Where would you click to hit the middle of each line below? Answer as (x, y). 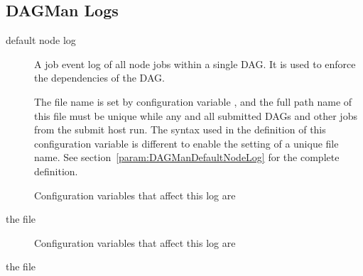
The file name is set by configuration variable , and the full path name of (193, 101)
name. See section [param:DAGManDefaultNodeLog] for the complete (187, 157)
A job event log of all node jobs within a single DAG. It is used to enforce (195, 64)
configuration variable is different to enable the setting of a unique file (186, 143)
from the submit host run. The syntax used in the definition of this (180, 129)
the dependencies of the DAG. (99, 78)
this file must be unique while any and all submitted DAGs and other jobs (196, 115)
